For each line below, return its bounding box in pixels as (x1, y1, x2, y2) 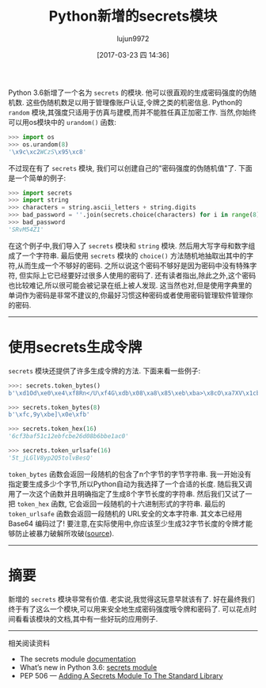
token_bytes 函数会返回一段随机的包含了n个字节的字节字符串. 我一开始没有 (8, 469, 252, 478)
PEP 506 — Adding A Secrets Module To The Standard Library (19, 671, 223, 680)
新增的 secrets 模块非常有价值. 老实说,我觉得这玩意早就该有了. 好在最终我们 (8, 594, 255, 603)
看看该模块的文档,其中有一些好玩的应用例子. (14, 614, 158, 623)
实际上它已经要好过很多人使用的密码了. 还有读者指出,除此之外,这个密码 (25, 270, 256, 280)
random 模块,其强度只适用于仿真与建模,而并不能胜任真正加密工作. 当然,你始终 (8, 108, 256, 117)
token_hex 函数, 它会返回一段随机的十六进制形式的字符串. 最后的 (17, 499, 226, 508)
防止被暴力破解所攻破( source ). (14, 528, 115, 538)
